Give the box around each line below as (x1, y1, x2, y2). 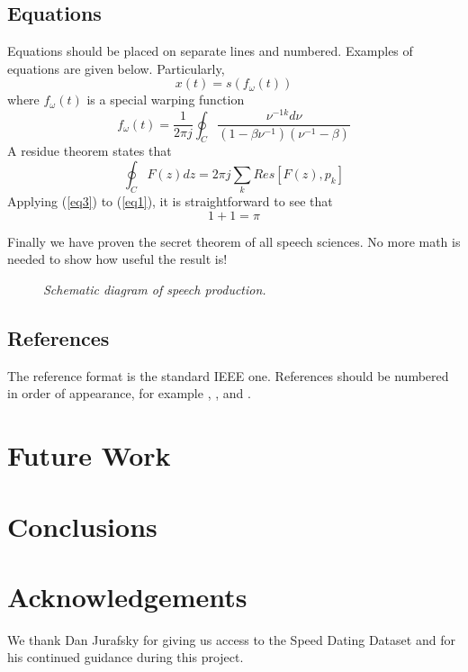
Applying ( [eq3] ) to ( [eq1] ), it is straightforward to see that (7, 192, 333, 211)
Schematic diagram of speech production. (43, 280, 266, 299)
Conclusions (7, 507, 157, 544)
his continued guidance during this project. (7, 648, 244, 667)
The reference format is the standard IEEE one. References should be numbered (7, 366, 449, 385)
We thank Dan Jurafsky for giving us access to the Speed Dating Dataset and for (7, 630, 455, 649)
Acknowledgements (7, 577, 247, 614)
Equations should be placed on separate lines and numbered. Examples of (7, 41, 413, 60)
